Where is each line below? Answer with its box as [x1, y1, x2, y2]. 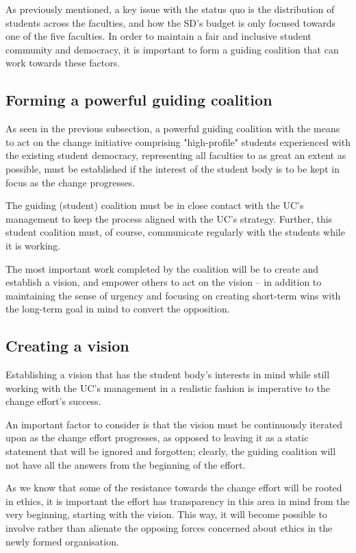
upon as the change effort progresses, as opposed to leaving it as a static [5, 430, 309, 445]
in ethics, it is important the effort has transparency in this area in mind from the [5, 493, 350, 508]
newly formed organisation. [5, 534, 119, 548]
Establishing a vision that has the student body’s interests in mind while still [5, 367, 330, 382]
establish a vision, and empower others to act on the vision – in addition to [5, 275, 322, 289]
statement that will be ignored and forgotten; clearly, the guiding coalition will [5, 444, 336, 458]
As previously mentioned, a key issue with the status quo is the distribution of [5, 2, 335, 16]
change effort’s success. [5, 394, 101, 408]
